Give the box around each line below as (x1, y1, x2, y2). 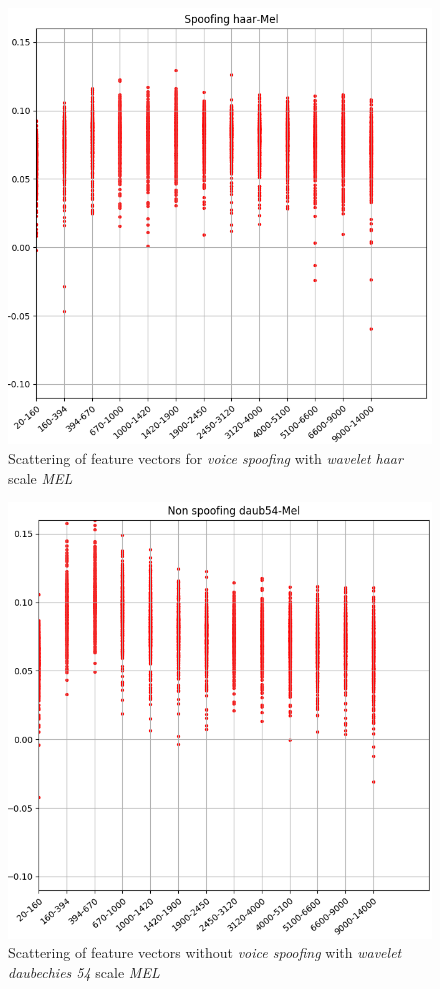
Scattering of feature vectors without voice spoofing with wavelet (8, 942, 402, 963)
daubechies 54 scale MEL (8, 961, 160, 982)
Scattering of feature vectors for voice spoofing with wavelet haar (8, 448, 403, 469)
